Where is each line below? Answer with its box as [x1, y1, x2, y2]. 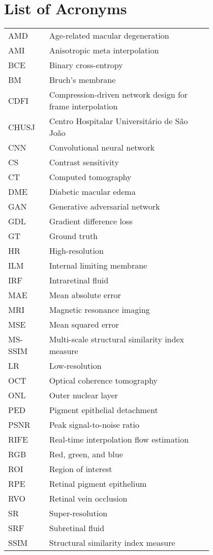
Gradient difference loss [49, 215, 133, 227]
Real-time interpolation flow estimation [49, 433, 189, 446]
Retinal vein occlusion [49, 492, 128, 505]
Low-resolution [49, 360, 102, 372]
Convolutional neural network [49, 141, 155, 154]
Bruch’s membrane [49, 74, 116, 86]
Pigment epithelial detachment [49, 404, 158, 416]
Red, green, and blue [49, 448, 123, 460]
